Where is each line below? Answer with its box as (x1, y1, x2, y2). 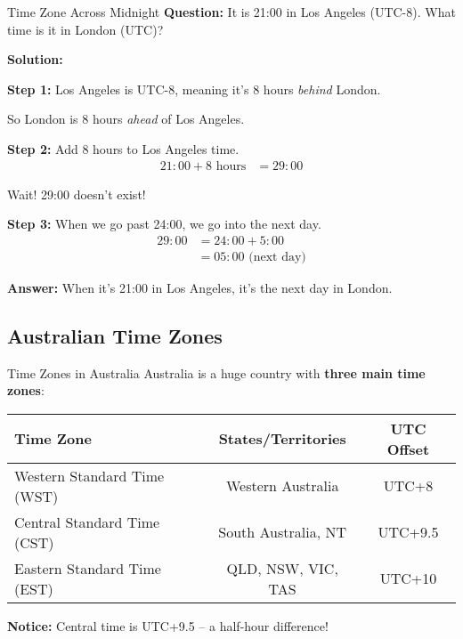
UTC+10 (379, 568, 437, 589)
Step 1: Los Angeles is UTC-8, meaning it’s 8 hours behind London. (7, 79, 381, 98)
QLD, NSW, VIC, (226, 557, 338, 578)
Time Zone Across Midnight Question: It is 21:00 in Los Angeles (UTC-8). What (7, 3, 456, 20)
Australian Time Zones (7, 321, 223, 349)
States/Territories (218, 428, 346, 449)
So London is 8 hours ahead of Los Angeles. (7, 109, 245, 128)
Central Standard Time (14, 511, 160, 532)
